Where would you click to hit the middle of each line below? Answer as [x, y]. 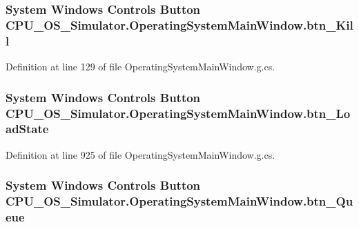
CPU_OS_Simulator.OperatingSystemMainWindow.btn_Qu [179, 201]
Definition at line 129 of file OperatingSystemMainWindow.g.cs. [140, 67]
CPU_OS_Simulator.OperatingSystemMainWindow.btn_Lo [178, 113]
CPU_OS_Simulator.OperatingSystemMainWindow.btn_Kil [179, 24]
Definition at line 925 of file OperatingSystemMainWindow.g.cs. [140, 154]
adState [27, 129]
